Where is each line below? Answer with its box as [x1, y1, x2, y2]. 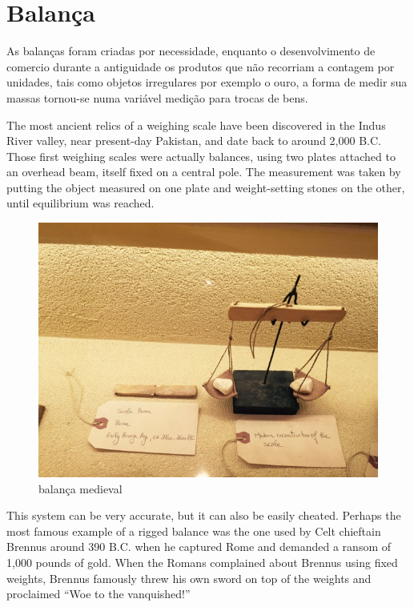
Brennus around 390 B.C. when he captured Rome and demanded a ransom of [6, 538, 392, 555]
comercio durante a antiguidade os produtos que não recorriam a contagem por [6, 58, 395, 74]
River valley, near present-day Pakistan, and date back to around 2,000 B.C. [6, 132, 381, 149]
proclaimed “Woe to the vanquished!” [6, 585, 191, 602]
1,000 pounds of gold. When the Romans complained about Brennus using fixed [6, 554, 398, 571]
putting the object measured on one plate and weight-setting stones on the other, [6, 179, 405, 195]
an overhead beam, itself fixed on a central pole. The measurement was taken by [6, 163, 401, 180]
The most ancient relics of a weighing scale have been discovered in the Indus [6, 116, 386, 133]
